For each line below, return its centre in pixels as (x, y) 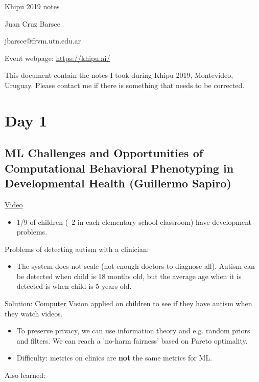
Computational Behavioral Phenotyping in (119, 168)
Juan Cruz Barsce (33, 23)
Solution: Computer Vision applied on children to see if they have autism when (128, 303)
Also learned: (25, 375)
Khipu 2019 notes (32, 6)
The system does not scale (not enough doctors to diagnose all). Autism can (136, 266)
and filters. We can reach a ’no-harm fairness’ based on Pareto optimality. (132, 340)
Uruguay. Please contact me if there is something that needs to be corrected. (125, 85)
